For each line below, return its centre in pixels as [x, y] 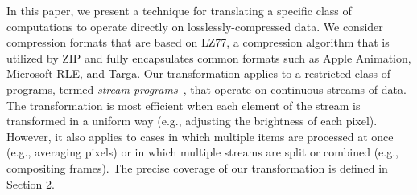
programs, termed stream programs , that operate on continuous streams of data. [206, 89]
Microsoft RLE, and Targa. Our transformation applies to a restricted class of [198, 73]
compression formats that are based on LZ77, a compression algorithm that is [198, 42]
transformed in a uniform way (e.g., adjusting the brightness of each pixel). [192, 121]
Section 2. [31, 183]
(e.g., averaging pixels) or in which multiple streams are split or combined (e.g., [202, 152]
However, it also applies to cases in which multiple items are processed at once [200, 136]
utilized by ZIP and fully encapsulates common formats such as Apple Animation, [209, 57]
